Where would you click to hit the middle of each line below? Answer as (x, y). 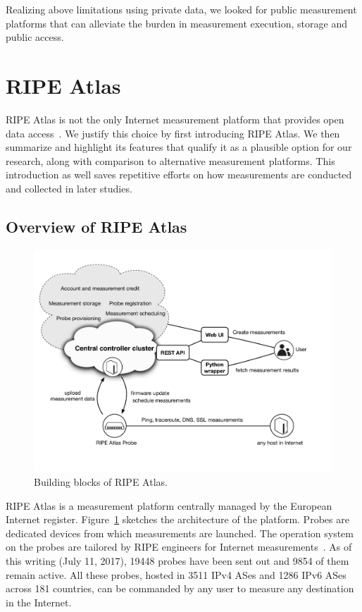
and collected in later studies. (69, 188)
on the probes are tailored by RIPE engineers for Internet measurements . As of (179, 547)
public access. (35, 37)
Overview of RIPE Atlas (96, 226)
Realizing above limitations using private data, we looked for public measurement (181, 9)
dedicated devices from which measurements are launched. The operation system (180, 533)
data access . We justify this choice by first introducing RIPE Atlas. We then (173, 133)
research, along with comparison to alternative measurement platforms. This (170, 160)
